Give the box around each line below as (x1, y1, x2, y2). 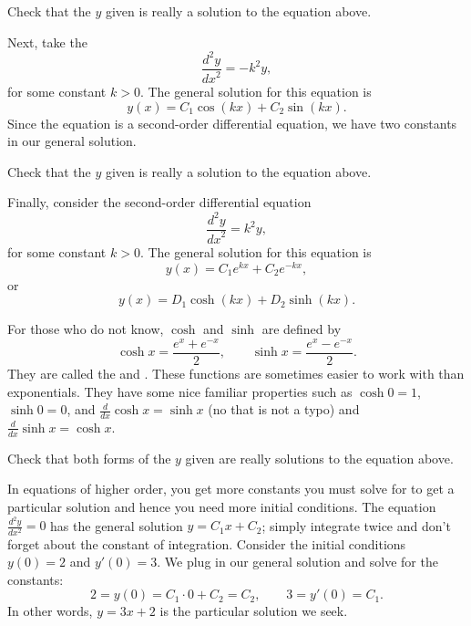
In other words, (7, 601, 93, 621)
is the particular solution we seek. (159, 601, 348, 621)
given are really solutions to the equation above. (185, 448, 454, 467)
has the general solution (50, 516, 183, 535)
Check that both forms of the (7, 448, 171, 467)
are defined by (261, 319, 342, 339)
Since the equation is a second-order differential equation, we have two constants (7, 113, 457, 132)
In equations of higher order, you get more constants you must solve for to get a (7, 479, 455, 498)
